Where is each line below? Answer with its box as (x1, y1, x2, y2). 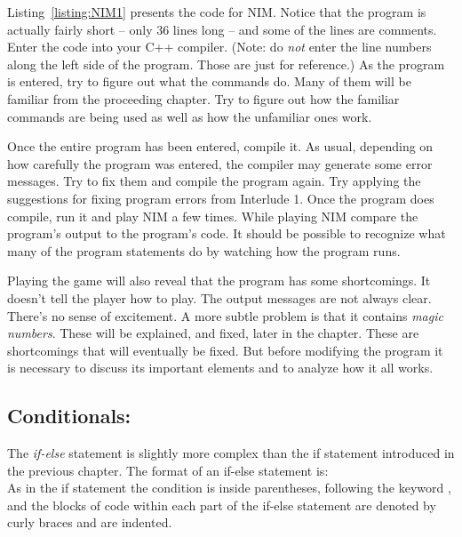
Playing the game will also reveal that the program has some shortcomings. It (7, 271, 431, 290)
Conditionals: (7, 402, 131, 429)
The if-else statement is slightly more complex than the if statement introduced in (7, 444, 455, 462)
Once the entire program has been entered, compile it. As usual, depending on (7, 137, 434, 156)
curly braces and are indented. (7, 513, 172, 532)
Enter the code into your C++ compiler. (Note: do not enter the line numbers (7, 37, 432, 56)
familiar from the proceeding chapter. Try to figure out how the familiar (7, 89, 400, 108)
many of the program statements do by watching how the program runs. (7, 241, 401, 260)
